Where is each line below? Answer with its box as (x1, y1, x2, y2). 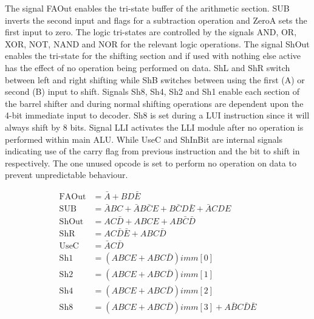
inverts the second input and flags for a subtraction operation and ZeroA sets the (5, 13, 307, 26)
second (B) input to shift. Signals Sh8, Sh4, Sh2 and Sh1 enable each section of (5, 85, 300, 98)
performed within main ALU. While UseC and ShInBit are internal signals (5, 132, 282, 145)
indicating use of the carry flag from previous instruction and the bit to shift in (5, 145, 300, 157)
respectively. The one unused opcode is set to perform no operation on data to (5, 156, 296, 169)
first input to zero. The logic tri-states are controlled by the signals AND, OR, (5, 26, 297, 38)
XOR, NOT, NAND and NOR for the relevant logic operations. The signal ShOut (5, 37, 310, 50)
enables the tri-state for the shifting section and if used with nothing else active (5, 49, 301, 62)
